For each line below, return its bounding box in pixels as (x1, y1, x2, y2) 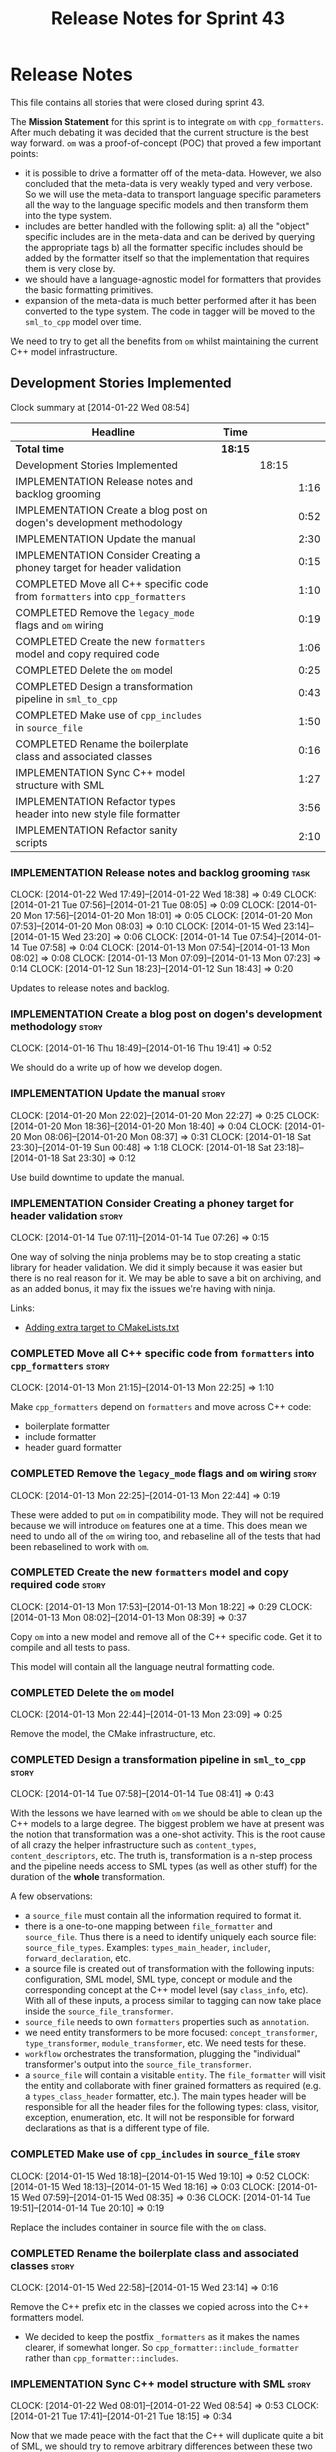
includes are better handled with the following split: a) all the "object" (24, 220, 310, 232)
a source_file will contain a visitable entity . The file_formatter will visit (24, 2069, 326, 2081)
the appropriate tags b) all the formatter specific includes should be (24, 241, 303, 253)
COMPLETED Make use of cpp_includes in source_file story (10, 2147, 301, 2161)
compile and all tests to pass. (10, 1641, 131, 1653)
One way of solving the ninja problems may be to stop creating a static (10, 1250, 302, 1262)
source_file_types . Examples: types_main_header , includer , (24, 1942, 272, 1954)
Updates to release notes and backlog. (10, 982, 170, 994)
